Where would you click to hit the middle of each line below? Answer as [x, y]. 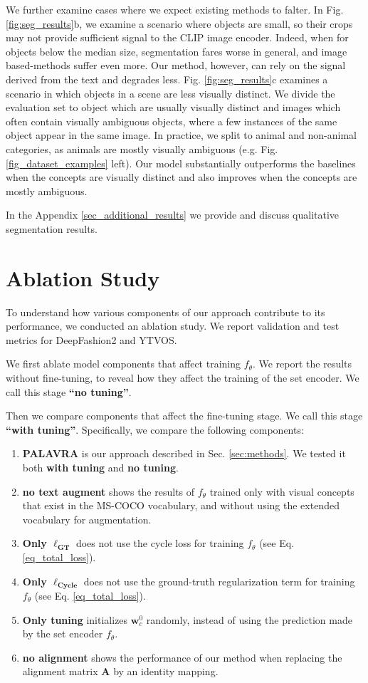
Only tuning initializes [75, 619]
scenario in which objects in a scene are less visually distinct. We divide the [170, 93]
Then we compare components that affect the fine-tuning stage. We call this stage [184, 416]
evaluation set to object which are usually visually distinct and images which [173, 107]
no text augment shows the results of [109, 491]
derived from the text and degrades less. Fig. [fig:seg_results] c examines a [167, 79]
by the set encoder [63, 634]
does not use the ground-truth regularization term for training [219, 581]
